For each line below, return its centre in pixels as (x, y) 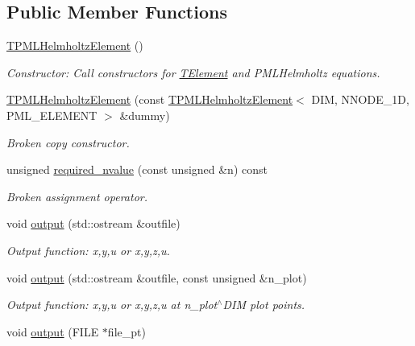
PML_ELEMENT (52, 115)
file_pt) (127, 331)
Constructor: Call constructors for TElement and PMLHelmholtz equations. (193, 72)
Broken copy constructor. (68, 142)
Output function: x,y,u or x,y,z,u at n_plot (112, 305)
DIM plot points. (264, 305)
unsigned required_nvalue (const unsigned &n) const (137, 169)
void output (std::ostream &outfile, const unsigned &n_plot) (157, 277)
